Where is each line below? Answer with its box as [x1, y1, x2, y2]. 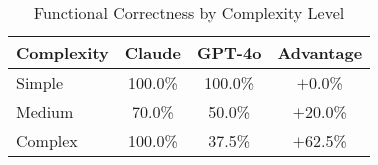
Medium [16, 100, 74, 123]
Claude [124, 41, 181, 64]
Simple [16, 71, 64, 94]
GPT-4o [197, 41, 262, 64]
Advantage [277, 41, 363, 64]
